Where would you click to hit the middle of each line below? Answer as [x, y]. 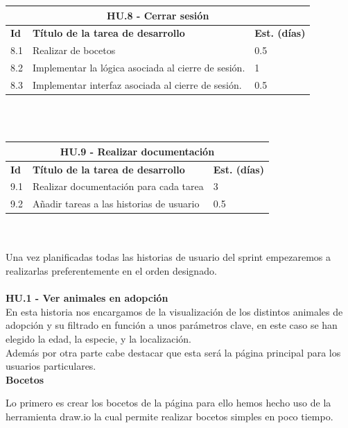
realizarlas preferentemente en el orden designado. [111, 271]
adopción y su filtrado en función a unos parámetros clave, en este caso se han [172, 325]
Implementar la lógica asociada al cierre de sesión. [139, 68]
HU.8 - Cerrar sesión [158, 15]
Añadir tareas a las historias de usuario [116, 204]
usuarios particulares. [51, 366]
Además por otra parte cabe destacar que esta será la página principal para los [173, 352]
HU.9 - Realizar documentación [137, 151]
